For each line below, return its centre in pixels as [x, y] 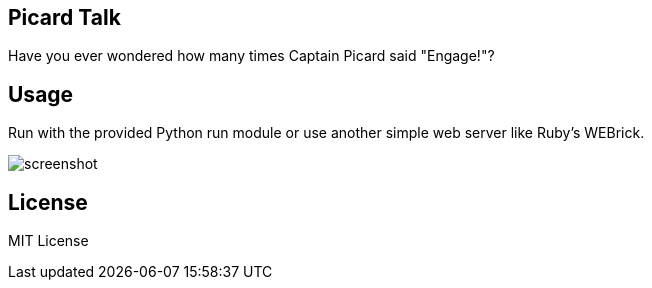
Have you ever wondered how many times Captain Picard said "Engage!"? [251, 56]
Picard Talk [64, 17]
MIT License [48, 241]
